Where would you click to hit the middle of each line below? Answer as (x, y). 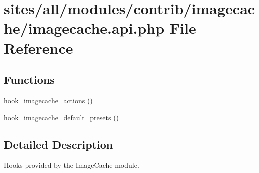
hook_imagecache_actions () (48, 100)
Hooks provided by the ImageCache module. (72, 165)
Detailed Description (59, 144)
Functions (29, 80)
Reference (39, 48)
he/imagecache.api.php (84, 28)
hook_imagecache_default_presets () (62, 117)
